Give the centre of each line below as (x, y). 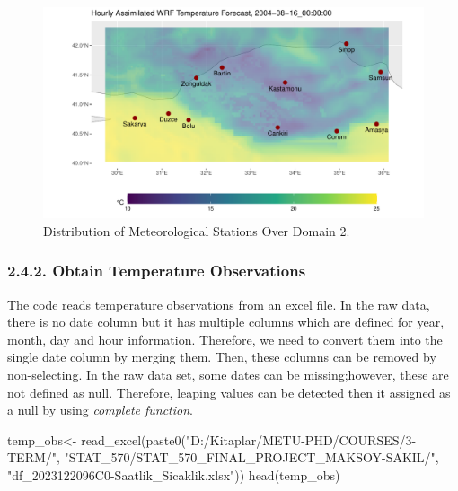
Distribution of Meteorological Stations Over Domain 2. (197, 230)
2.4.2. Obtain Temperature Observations (157, 271)
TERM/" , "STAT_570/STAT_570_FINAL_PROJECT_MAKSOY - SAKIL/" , (223, 457)
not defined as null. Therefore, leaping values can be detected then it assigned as (229, 392)
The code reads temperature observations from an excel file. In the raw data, (219, 304)
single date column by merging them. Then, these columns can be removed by (222, 357)
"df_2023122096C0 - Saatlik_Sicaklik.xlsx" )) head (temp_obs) (174, 474)
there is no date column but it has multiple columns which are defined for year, (226, 322)
